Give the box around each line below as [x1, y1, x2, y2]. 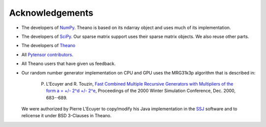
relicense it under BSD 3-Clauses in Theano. [21, 113, 112, 119]
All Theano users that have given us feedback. [21, 61, 116, 66]
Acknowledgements [9, 7, 94, 18]
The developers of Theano [21, 42, 76, 49]
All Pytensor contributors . [21, 52, 73, 58]
